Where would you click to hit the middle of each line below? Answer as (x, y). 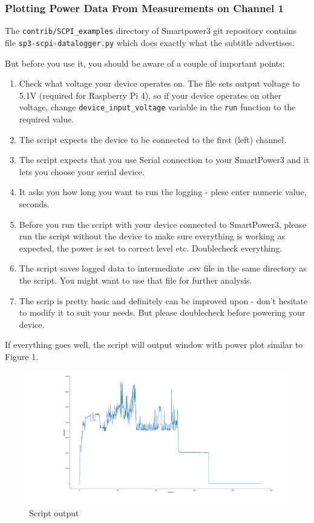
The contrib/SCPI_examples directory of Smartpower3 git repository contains (151, 31)
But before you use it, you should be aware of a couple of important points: (145, 63)
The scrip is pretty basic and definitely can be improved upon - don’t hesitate (163, 300)
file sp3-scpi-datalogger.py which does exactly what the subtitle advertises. (150, 42)
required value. (47, 118)
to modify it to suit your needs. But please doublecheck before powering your (162, 312)
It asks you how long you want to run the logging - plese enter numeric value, (163, 192)
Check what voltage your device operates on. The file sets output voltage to (159, 83)
